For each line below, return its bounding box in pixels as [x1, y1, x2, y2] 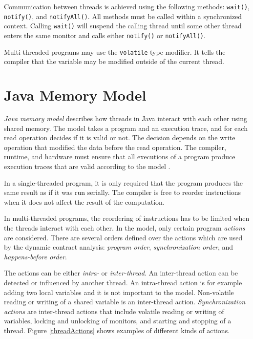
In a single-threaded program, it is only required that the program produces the [4, 177, 243, 188]
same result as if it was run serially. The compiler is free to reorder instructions [4, 187, 241, 197]
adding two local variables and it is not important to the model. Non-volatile [4, 287, 234, 297]
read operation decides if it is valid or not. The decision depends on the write [4, 132, 235, 143]
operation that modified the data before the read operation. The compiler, [4, 142, 226, 152]
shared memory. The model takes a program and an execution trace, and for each [4, 123, 248, 133]
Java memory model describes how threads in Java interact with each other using [4, 113, 247, 123]
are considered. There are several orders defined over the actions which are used [4, 232, 243, 242]
